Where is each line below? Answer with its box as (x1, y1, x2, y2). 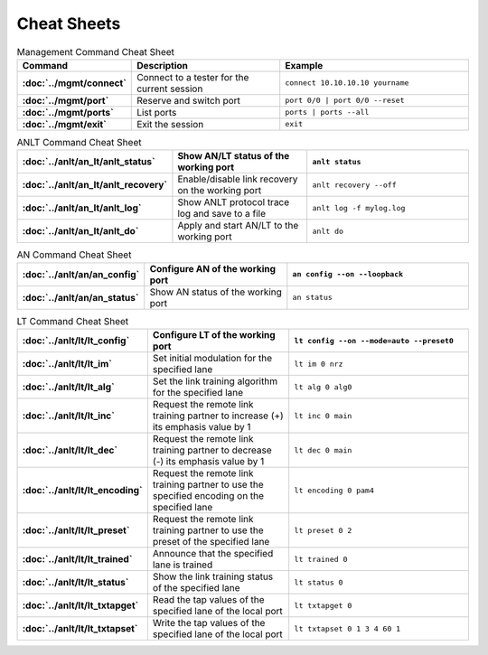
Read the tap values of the (152, 594, 266, 606)
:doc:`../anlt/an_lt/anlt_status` (22, 155, 155, 168)
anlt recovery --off (312, 180, 397, 190)
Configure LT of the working (152, 329, 276, 342)
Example (285, 59, 324, 71)
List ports (136, 106, 177, 118)
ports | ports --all (285, 108, 370, 117)
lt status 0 (294, 577, 343, 587)
